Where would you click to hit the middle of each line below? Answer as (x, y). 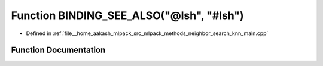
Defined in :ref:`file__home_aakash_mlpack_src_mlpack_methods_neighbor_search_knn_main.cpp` (147, 33)
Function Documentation (58, 50)
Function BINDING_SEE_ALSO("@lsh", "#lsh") (128, 15)
